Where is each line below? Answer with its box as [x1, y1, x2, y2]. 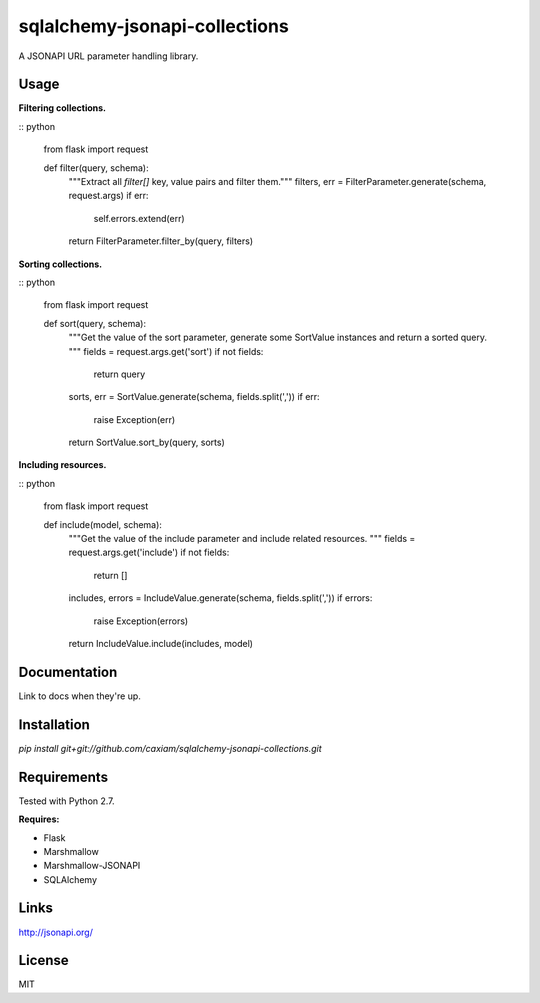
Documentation [18, 663, 118, 680]
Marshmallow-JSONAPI [43, 860, 141, 872]
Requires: [18, 813, 60, 825]
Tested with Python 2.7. [18, 795, 115, 807]
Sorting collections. [18, 258, 103, 270]
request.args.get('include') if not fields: [68, 546, 230, 559]
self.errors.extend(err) [93, 212, 185, 224]
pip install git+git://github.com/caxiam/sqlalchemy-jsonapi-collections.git [18, 742, 322, 754]
